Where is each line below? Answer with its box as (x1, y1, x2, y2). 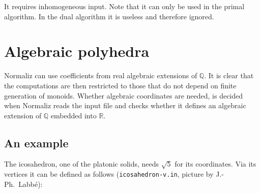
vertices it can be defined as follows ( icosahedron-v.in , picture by (4, 169, 214, 179)
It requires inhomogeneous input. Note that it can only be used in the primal (4, 1, 245, 11)
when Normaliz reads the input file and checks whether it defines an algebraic (4, 100, 246, 111)
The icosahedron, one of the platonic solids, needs (4, 158, 159, 169)
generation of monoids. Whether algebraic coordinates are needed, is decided (4, 90, 243, 101)
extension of (4, 110, 42, 120)
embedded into (50, 110, 97, 120)
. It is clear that (204, 70, 254, 81)
